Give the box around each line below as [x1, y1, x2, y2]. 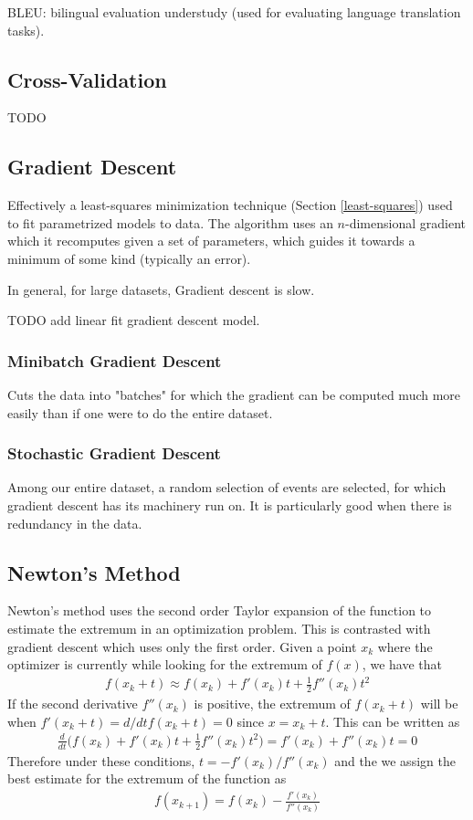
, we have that [362, 655, 442, 674]
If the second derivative [7, 694, 138, 713]
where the [377, 636, 433, 656]
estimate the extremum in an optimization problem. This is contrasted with [7, 618, 431, 637]
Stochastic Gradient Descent [7, 442, 221, 465]
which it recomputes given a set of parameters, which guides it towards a [7, 231, 415, 250]
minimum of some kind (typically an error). [7, 248, 251, 268]
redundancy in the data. [7, 513, 142, 532]
